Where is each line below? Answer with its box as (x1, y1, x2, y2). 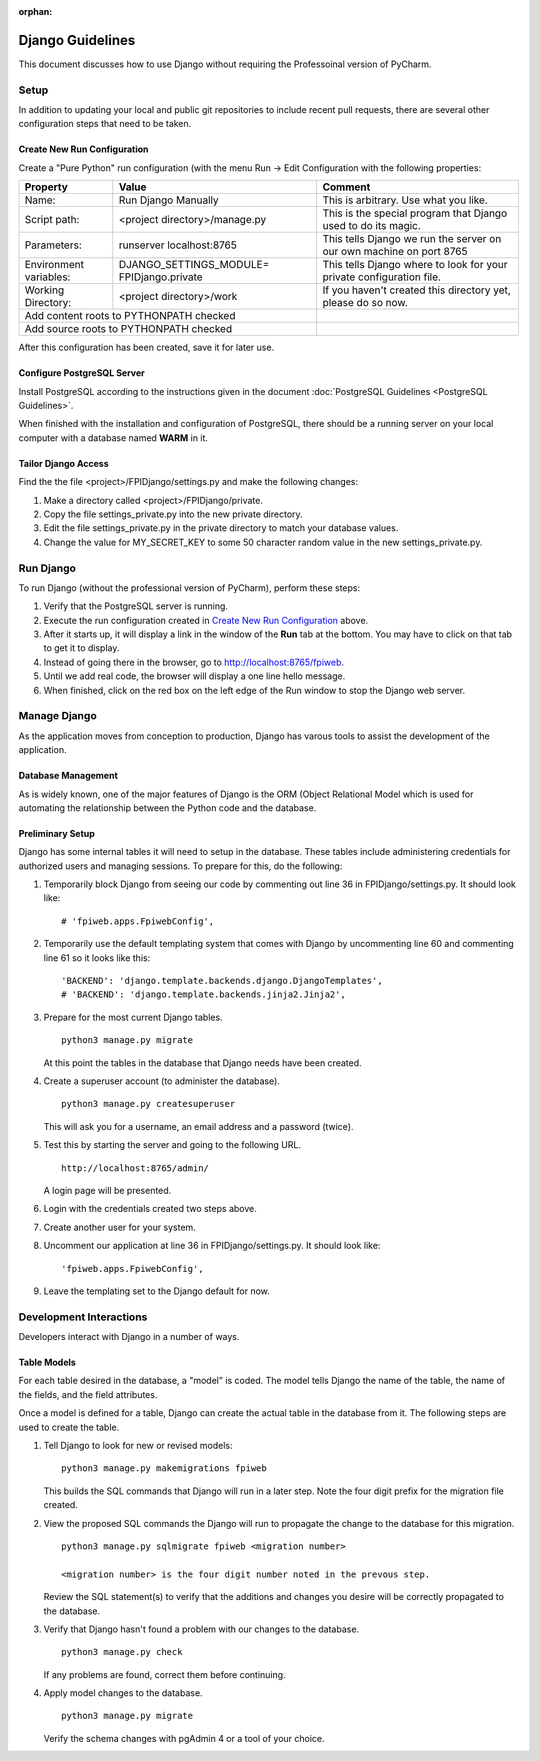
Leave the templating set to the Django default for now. (43, 1285, 270, 1297)
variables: (24, 270, 71, 284)
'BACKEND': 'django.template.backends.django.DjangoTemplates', (61, 975, 384, 987)
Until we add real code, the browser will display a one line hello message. (43, 670, 346, 682)
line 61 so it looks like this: (43, 951, 151, 964)
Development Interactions (18, 1310, 148, 1324)
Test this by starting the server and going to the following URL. (43, 1139, 302, 1151)
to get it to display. (43, 642, 120, 654)
